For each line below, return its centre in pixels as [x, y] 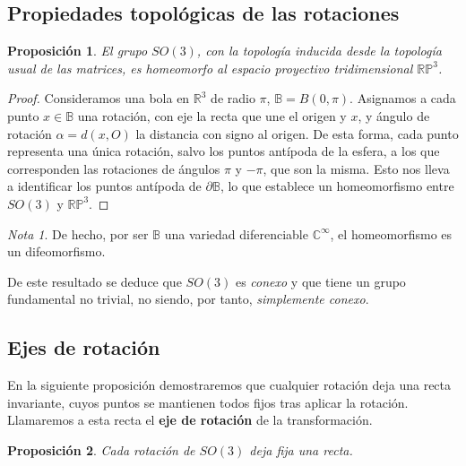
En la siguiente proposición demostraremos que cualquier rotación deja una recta [229, 385]
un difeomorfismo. [56, 251]
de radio [233, 98]
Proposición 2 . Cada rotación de [101, 449]
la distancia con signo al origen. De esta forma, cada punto [297, 133]
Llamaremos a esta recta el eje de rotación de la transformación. [190, 420]
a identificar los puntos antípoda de [104, 186]
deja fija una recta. [301, 449]
